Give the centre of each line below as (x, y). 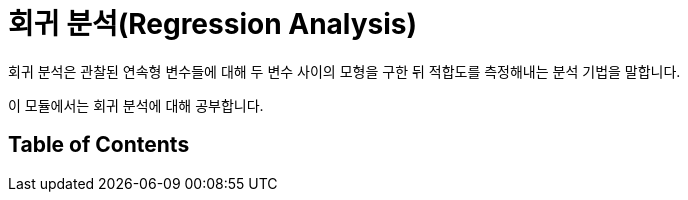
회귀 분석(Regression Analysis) (213, 24)
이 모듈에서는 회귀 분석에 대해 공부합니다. (136, 105)
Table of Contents (99, 145)
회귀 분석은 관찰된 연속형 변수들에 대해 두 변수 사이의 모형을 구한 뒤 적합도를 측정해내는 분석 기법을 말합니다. (344, 71)
